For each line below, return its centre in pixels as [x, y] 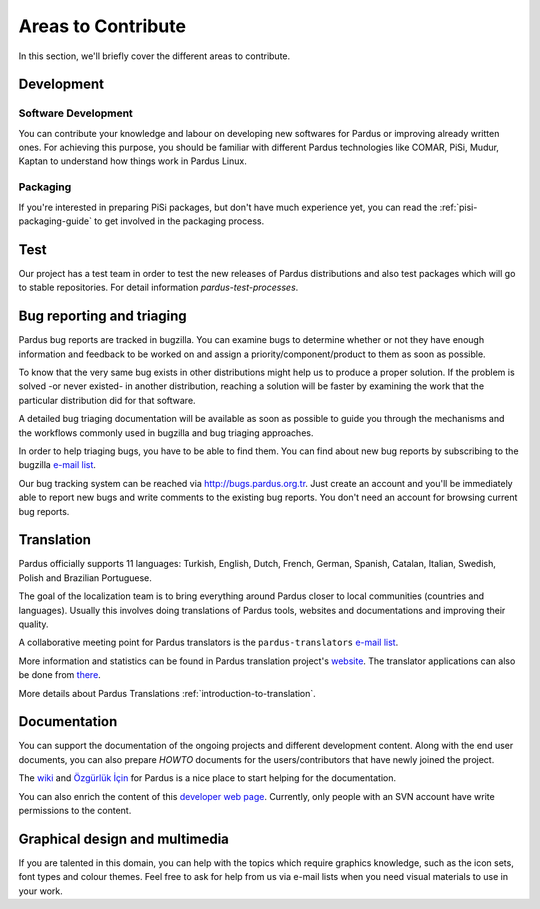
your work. [41, 891]
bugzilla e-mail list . [57, 465]
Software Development [76, 113]
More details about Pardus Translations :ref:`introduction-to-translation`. [167, 693]
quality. [33, 624]
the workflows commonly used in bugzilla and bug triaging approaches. [166, 432]
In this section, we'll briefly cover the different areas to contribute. [154, 56]
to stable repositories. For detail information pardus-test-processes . [158, 287]
